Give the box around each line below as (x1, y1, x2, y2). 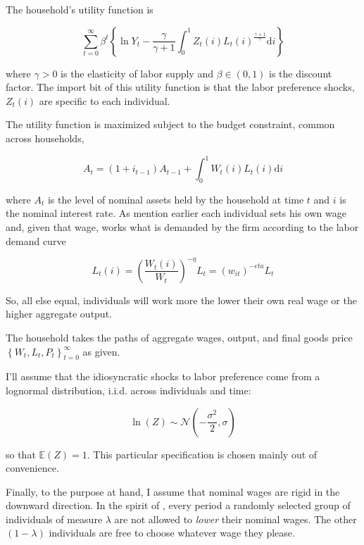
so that (6, 446, 36, 461)
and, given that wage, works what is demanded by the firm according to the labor (6, 220, 359, 234)
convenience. (6, 461, 59, 475)
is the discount (269, 65, 332, 80)
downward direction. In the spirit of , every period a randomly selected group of (6, 498, 351, 513)
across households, (6, 130, 84, 145)
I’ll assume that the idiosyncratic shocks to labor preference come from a (6, 369, 320, 384)
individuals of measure (6, 511, 103, 526)
